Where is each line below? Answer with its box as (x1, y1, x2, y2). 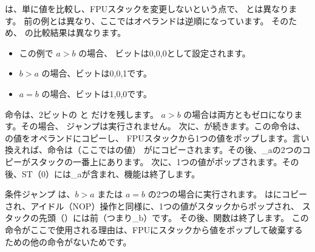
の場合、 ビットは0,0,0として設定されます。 (78, 46, 251, 59)
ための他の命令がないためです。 (5, 235, 132, 248)
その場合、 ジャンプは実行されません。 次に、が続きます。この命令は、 (21, 120, 305, 132)
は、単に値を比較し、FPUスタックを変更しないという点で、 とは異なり (5, 2, 289, 15)
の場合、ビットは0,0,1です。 (41, 67, 152, 80)
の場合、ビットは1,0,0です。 (41, 87, 152, 100)
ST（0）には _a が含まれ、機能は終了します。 (21, 167, 200, 180)
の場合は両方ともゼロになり (183, 107, 294, 120)
